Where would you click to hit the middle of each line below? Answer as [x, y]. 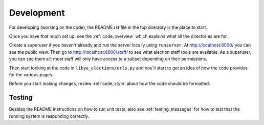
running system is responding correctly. [49, 116]
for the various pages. [31, 74]
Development [37, 13]
